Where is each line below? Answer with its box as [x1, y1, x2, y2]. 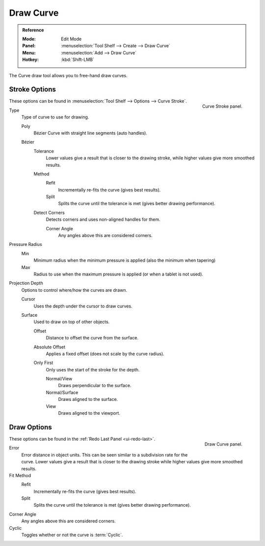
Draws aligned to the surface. [58, 396, 118, 402]
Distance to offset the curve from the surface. [46, 335, 138, 341]
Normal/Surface [46, 389, 79, 395]
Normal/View [46, 376, 73, 382]
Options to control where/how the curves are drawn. [21, 287, 128, 293]
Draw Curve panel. [204, 441, 242, 447]
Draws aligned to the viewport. [58, 410, 120, 416]
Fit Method [9, 472, 31, 478]
